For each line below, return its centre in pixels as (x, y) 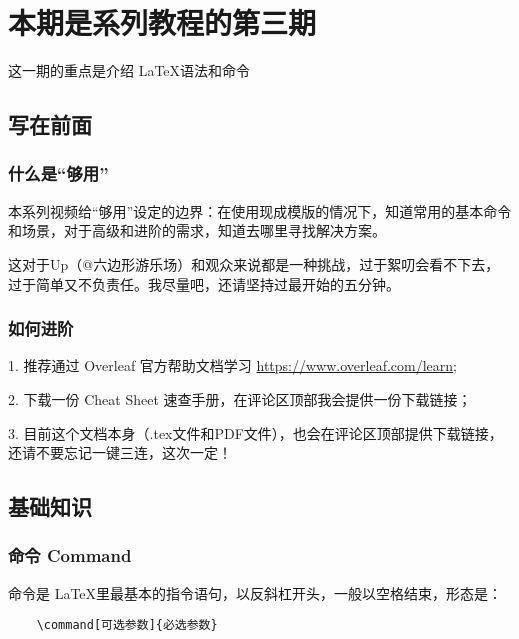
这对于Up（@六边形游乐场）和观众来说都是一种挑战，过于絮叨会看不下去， (254, 263)
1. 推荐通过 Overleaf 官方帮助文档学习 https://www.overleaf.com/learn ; (232, 365)
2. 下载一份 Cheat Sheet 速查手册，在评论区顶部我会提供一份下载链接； (240, 398)
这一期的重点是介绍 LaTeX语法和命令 (129, 70)
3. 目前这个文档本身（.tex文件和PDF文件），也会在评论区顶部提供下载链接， (255, 432)
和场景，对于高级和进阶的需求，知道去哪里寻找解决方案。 (197, 230)
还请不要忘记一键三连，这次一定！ (120, 452)
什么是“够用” (58, 173)
